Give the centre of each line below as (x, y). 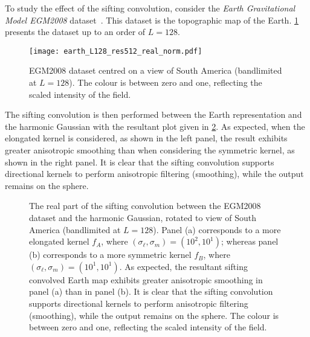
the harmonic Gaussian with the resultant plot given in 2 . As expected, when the (155, 126)
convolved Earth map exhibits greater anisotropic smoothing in (146, 279)
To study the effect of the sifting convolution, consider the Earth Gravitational (150, 8)
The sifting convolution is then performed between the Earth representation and (153, 114)
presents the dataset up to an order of (75, 32)
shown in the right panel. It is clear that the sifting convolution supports (140, 162)
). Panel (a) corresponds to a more (217, 229)
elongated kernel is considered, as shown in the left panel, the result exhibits (146, 138)
